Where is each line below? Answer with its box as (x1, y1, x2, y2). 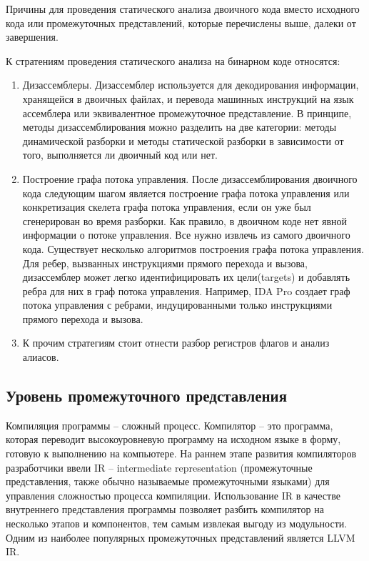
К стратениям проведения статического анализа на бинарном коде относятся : (6, 53, 340, 68)
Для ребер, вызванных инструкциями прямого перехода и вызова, (22, 255, 308, 270)
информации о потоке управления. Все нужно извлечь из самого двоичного (22, 227, 350, 242)
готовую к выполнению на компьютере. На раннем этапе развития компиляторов (6, 446, 357, 461)
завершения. (6, 29, 59, 44)
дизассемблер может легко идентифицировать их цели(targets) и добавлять (22, 269, 350, 284)
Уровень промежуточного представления (6, 384, 288, 407)
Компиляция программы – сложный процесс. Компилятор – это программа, (6, 417, 333, 432)
